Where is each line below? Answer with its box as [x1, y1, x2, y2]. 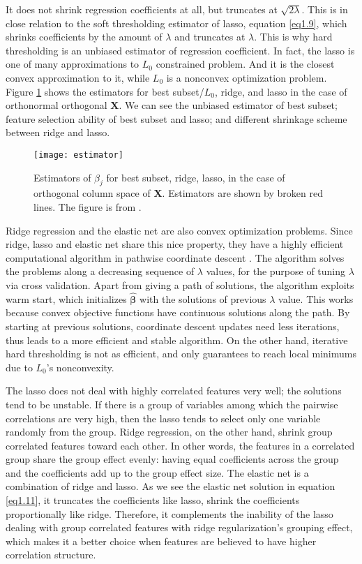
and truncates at [174, 29, 246, 44]
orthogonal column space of [33, 186, 151, 200]
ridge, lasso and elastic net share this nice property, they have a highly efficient [6, 237, 344, 251]
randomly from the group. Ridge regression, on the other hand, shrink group [6, 424, 333, 439]
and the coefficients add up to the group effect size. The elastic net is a [6, 465, 309, 480]
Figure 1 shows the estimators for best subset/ [6, 84, 204, 98]
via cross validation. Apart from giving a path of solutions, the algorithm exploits [6, 277, 354, 292]
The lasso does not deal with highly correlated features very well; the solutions [6, 383, 342, 398]
